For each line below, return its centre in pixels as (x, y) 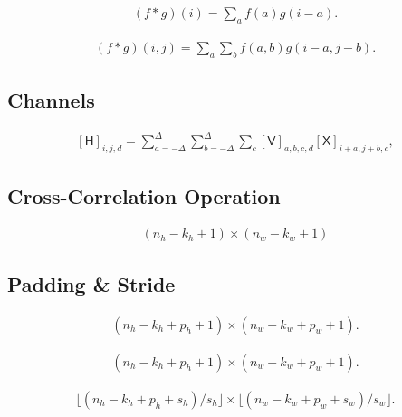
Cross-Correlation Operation (144, 195)
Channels (51, 100)
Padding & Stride (91, 283)
